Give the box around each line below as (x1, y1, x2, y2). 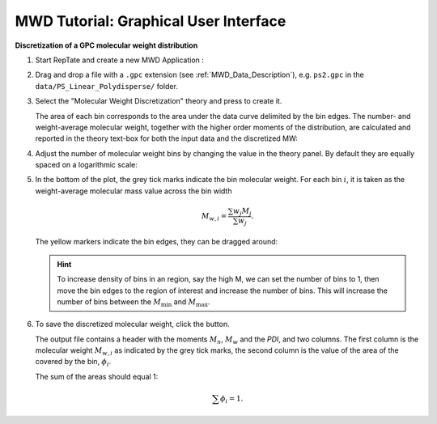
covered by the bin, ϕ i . (35, 357, 112, 368)
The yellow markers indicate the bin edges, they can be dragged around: (35, 237, 278, 247)
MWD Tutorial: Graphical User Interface (15, 12, 286, 30)
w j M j (233, 206, 252, 218)
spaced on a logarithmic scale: (35, 160, 138, 170)
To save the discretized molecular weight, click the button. (35, 320, 230, 329)
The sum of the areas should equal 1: (35, 371, 159, 381)
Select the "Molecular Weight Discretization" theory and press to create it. (35, 96, 282, 106)
